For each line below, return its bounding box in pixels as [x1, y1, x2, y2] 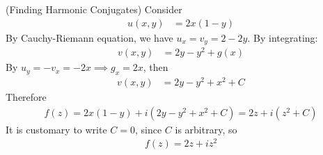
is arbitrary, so [175, 122, 237, 136]
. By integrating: [247, 30, 318, 44]
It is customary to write [6, 122, 107, 136]
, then [143, 60, 168, 74]
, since [135, 122, 162, 136]
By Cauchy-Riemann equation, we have [6, 30, 173, 44]
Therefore [6, 90, 47, 104]
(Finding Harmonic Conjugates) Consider [6, 2, 182, 16]
